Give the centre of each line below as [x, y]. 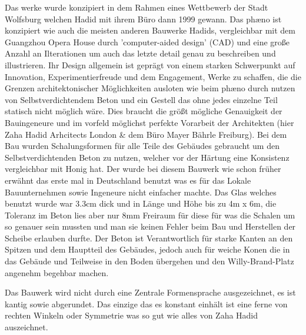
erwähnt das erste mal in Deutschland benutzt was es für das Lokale [128, 180]
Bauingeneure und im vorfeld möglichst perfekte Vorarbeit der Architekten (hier [149, 122]
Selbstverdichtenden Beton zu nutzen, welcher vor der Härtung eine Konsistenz [147, 157]
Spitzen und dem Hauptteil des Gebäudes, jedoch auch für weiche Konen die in [147, 249]
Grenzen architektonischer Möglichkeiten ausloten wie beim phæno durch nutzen [150, 88]
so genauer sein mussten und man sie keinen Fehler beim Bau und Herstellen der [150, 226]
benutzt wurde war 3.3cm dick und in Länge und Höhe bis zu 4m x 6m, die [141, 203]
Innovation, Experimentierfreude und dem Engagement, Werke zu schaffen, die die [153, 76]
